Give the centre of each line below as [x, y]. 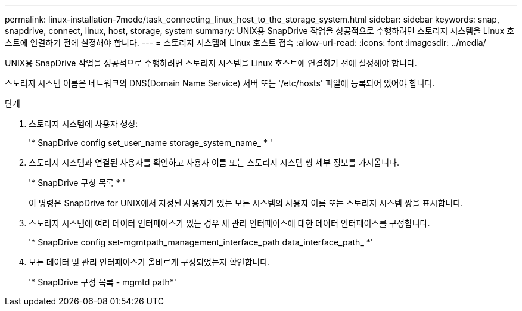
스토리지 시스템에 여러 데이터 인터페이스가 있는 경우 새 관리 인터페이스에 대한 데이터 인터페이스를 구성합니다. [229, 223]
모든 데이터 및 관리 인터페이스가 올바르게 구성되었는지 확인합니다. [150, 262]
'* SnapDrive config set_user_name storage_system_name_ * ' [151, 143]
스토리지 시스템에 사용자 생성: [83, 124]
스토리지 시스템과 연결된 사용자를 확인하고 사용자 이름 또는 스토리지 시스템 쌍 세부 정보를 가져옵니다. [214, 162]
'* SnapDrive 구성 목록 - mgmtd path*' [102, 282]
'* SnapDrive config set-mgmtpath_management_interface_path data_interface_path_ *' [201, 242]
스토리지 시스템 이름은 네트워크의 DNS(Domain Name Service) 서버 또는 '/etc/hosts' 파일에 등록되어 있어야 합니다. [220, 83]
